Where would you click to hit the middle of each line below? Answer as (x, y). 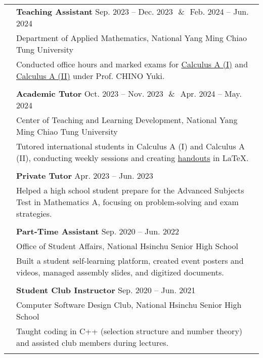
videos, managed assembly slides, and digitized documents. (120, 272)
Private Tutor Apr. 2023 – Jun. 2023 (85, 175)
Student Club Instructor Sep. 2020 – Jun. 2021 (106, 290)
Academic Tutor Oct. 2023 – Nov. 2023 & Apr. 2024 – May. (129, 93)
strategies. (34, 213)
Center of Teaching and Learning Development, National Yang (127, 120)
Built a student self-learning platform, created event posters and (130, 261)
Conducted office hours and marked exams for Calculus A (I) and (132, 64)
